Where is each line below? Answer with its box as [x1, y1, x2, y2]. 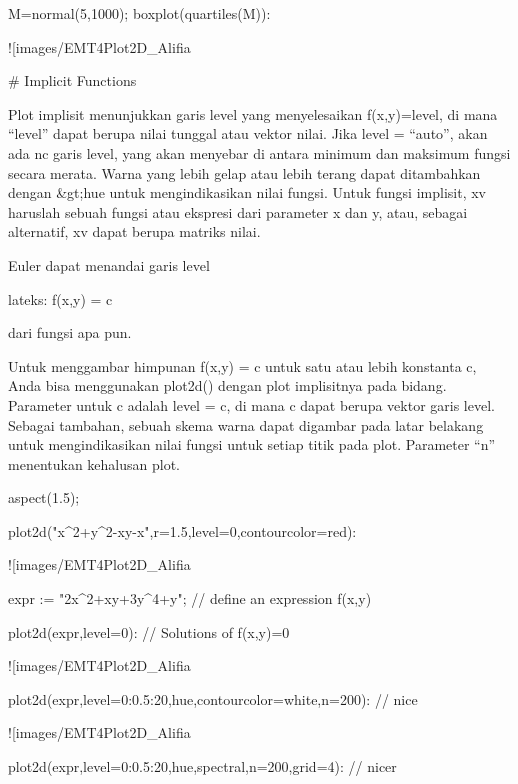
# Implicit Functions [8, 70, 137, 91]
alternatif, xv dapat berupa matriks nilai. [8, 221, 261, 242]
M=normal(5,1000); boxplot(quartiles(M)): [8, 3, 271, 23]
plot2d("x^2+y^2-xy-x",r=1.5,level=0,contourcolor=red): [8, 520, 357, 541]
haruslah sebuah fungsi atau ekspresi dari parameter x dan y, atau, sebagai [8, 201, 468, 222]
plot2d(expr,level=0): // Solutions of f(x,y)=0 [8, 621, 290, 642]
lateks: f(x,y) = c [8, 288, 113, 309]
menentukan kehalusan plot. [8, 453, 180, 474]
